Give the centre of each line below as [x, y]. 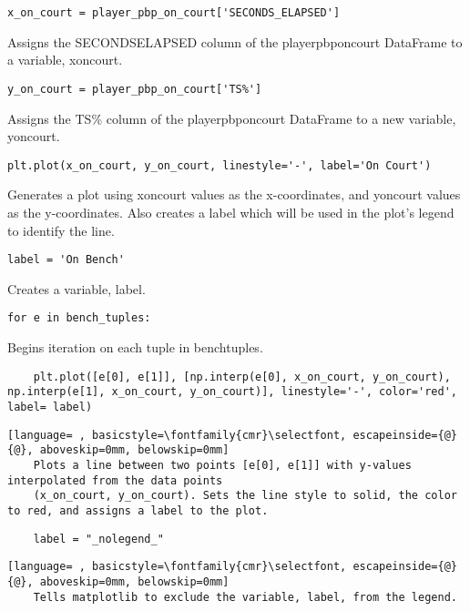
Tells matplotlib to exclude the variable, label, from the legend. [245, 597]
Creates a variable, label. [77, 288]
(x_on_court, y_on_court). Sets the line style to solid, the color [245, 496]
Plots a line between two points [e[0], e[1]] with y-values [222, 465]
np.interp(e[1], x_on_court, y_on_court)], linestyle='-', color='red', [232, 392]
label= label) [50, 407]
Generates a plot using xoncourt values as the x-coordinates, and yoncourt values [234, 194]
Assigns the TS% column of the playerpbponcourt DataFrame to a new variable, [232, 118]
